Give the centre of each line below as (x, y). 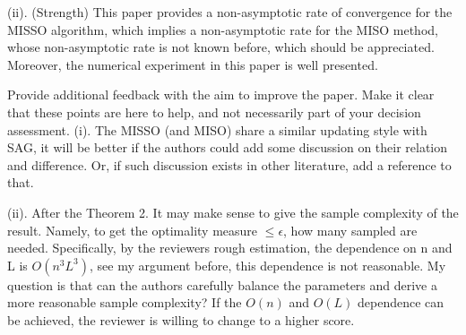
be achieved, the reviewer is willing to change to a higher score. (181, 319)
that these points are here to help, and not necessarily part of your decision (214, 112)
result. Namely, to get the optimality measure (133, 230)
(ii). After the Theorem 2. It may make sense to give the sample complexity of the (233, 212)
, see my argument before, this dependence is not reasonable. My (268, 265)
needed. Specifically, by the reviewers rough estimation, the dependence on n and (230, 248)
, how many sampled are (350, 230)
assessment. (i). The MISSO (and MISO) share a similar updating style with (217, 129)
